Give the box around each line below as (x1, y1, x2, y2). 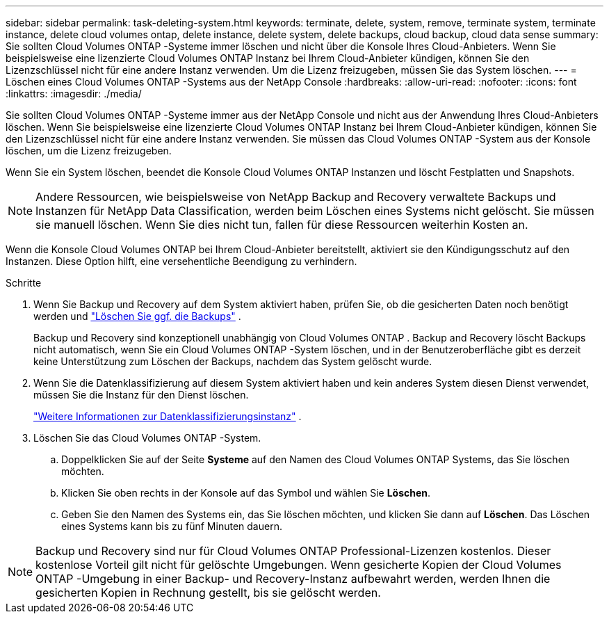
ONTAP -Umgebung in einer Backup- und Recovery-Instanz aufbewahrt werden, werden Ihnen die (35, 572, 551, 586)
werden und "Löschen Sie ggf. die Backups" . (33, 310, 241, 322)
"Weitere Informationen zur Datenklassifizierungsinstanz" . (33, 410, 302, 422)
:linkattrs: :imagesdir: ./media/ (6, 88, 142, 99)
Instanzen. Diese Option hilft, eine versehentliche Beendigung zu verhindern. (6, 255, 357, 267)
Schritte (6, 277, 42, 289)
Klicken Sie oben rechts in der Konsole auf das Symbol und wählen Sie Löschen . (61, 487, 431, 499)
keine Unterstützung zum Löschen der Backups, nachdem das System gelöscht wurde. (33, 355, 432, 367)
